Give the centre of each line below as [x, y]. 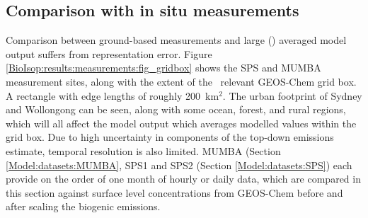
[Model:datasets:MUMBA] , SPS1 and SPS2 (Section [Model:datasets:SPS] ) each [179, 165]
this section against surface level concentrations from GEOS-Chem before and [174, 192]
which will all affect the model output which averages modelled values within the [181, 123]
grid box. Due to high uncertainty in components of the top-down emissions [170, 137]
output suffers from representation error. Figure [109, 53]
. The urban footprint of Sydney [292, 95]
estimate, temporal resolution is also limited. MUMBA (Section [143, 150]
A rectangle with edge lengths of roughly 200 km [113, 95]
